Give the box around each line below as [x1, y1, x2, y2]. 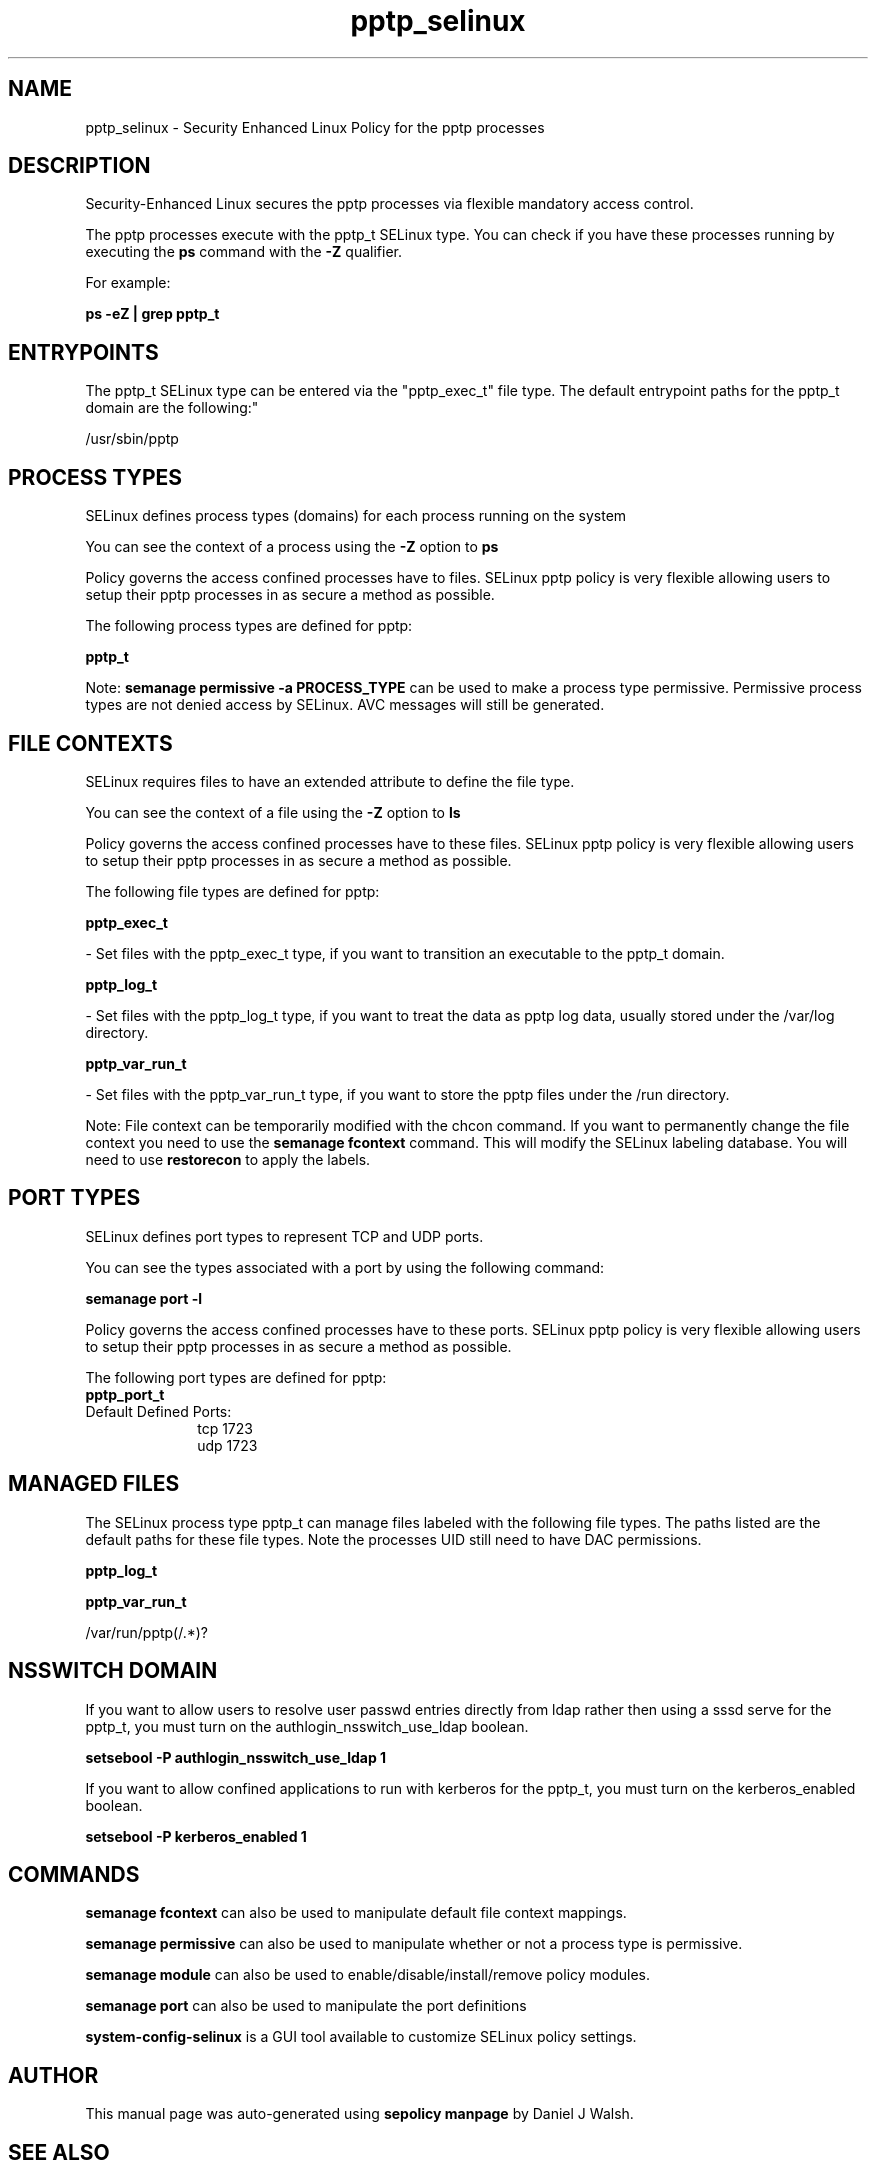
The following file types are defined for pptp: [85, 882, 380, 900]
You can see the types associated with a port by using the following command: [85, 1258, 605, 1276]
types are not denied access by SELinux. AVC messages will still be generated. [85, 696, 605, 714]
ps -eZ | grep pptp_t [85, 305, 220, 323]
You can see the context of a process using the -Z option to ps [85, 538, 499, 556]
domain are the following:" [85, 399, 259, 417]
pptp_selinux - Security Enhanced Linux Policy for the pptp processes [85, 118, 545, 136]
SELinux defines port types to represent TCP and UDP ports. [85, 1227, 484, 1245]
